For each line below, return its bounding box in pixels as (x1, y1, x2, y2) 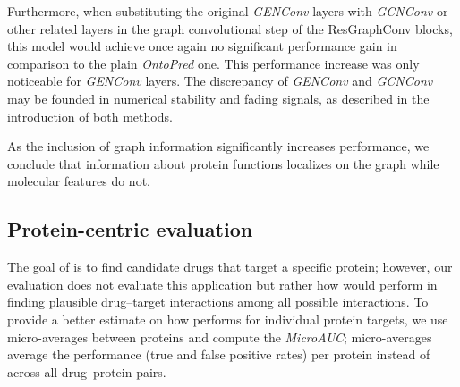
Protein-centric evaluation (7, 215, 253, 243)
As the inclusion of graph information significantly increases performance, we (7, 137, 430, 156)
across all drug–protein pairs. (7, 362, 166, 381)
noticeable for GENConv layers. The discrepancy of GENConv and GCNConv (7, 72, 433, 90)
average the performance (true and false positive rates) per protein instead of (7, 345, 430, 364)
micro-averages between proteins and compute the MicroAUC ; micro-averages (7, 327, 432, 346)
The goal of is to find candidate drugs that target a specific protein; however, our (7, 257, 453, 276)
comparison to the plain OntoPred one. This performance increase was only (7, 54, 420, 72)
